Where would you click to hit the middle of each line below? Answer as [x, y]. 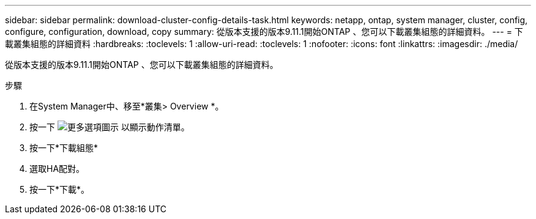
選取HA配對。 [57, 169]
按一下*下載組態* [64, 148]
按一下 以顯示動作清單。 [110, 127]
